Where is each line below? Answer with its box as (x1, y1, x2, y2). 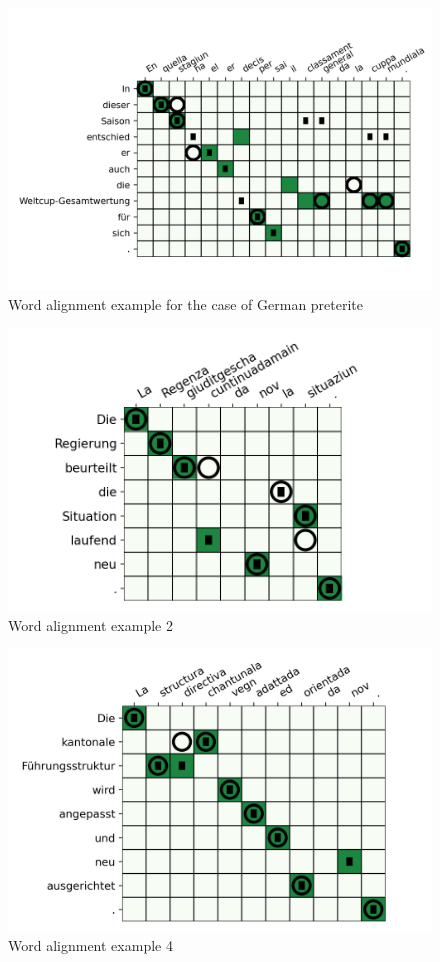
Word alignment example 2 (8, 614, 173, 635)
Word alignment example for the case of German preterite (8, 293, 364, 314)
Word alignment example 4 (8, 935, 173, 956)
